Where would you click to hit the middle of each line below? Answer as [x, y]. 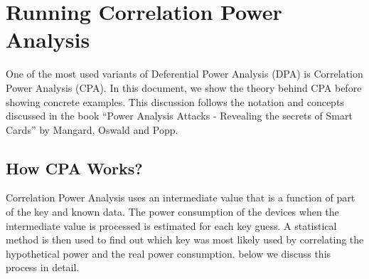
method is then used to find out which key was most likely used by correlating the [185, 239]
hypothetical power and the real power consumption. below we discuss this [169, 253]
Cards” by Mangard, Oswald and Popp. [92, 129]
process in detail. [43, 267]
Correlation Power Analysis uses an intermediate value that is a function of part [181, 198]
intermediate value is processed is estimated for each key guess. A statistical [171, 225]
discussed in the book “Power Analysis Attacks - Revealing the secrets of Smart [179, 116]
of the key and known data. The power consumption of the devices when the [172, 212]
